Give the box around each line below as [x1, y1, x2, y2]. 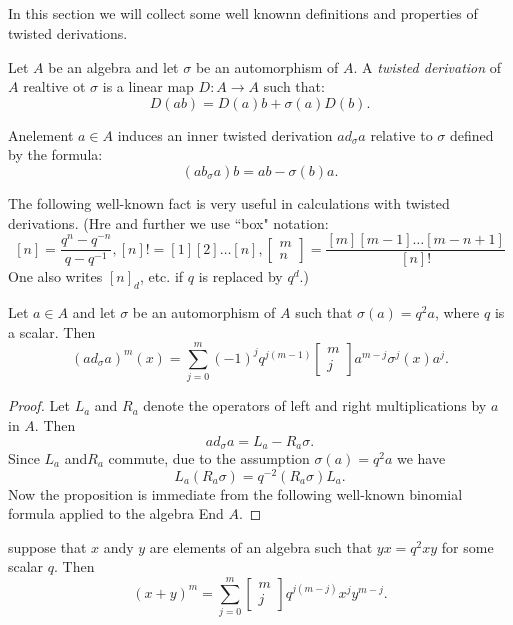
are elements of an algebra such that [149, 536, 373, 557]
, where [434, 302, 480, 322]
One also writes [8, 266, 103, 287]
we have [396, 447, 446, 468]
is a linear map [102, 76, 194, 97]
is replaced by [198, 266, 283, 287]
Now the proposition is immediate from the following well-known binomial [8, 483, 463, 504]
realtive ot [23, 76, 86, 97]
